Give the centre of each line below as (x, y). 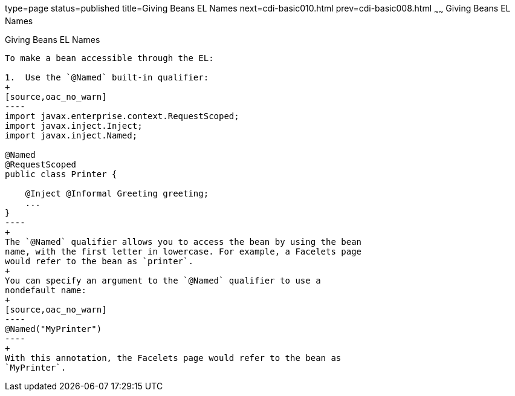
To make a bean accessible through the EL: (109, 58)
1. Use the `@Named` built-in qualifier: (107, 77)
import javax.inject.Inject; (74, 125)
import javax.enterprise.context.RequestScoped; (122, 116)
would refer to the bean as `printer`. (99, 261)
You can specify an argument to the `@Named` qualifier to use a (163, 280)
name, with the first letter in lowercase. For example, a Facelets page (183, 251)
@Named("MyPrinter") (53, 329)
